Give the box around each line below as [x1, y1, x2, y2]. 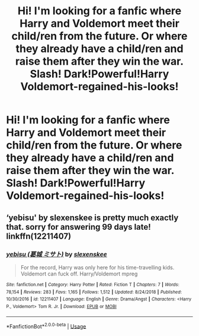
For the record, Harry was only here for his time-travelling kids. [20, 264, 175, 271]
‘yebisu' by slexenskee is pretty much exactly [6, 213, 179, 223]
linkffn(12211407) [6, 231, 72, 241]
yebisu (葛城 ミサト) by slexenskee [6, 250, 108, 258]
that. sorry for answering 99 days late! [6, 221, 151, 232]
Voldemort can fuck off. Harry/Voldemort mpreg [20, 270, 138, 277]
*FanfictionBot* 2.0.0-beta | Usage [6, 322, 86, 330]
